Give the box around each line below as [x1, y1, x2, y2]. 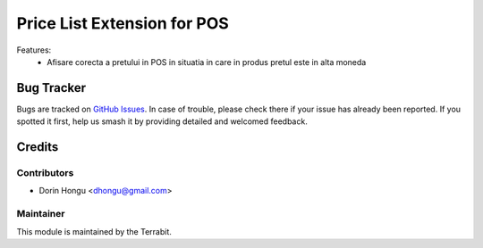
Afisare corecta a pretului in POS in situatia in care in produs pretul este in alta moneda [47, 56, 367, 67]
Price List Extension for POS [16, 13, 230, 33]
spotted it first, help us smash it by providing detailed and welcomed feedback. [16, 116, 308, 127]
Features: [16, 45, 52, 55]
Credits [16, 139, 59, 155]
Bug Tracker [16, 80, 87, 95]
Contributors [16, 167, 74, 179]
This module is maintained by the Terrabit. [16, 226, 172, 236]
